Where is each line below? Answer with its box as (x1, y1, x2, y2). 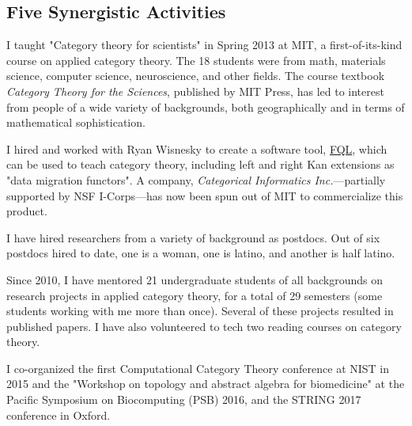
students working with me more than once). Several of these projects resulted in (6, 302, 394, 319)
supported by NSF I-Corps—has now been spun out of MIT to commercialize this (6, 187, 403, 203)
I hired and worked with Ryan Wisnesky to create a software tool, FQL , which (6, 140, 387, 157)
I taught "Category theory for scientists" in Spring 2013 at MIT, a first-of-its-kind (6, 36, 403, 53)
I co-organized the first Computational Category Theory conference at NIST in (6, 359, 390, 376)
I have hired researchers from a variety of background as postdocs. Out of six (6, 229, 380, 245)
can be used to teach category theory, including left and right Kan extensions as (6, 156, 395, 173)
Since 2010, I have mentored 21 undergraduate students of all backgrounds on (6, 271, 384, 287)
